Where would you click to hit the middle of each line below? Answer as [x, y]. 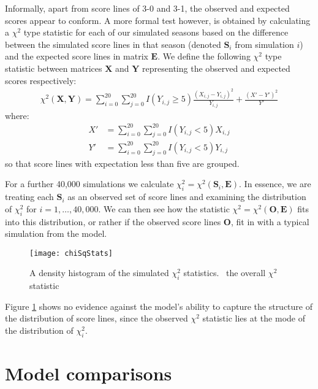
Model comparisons [89, 373]
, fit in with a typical [270, 221]
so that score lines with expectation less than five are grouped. [122, 163]
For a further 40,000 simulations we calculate [89, 184]
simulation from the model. [56, 233]
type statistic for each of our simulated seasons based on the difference [156, 32]
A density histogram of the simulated [99, 273]
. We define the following [204, 56]
